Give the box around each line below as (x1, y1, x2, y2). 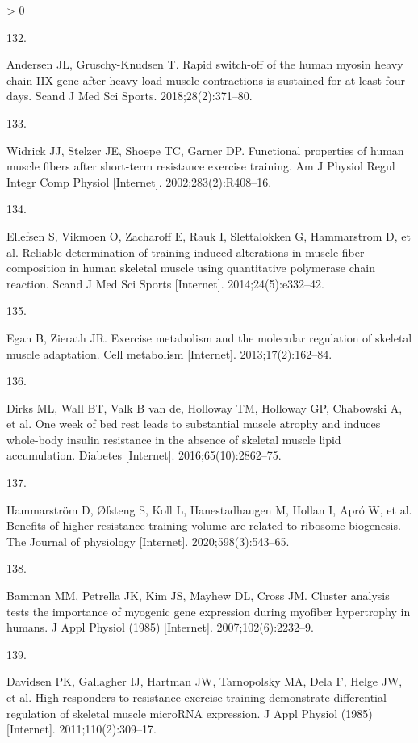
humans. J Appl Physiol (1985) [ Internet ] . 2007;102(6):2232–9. (6, 619, 314, 636)
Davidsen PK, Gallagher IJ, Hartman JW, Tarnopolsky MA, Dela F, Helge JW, (6, 673, 403, 690)
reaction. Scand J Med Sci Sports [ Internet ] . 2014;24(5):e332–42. (6, 275, 325, 292)
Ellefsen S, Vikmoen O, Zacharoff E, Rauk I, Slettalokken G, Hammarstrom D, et (6, 227, 411, 244)
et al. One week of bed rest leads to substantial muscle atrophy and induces (6, 415, 381, 432)
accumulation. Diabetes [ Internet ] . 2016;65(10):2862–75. (6, 447, 282, 464)
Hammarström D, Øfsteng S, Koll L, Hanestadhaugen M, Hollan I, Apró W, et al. (6, 501, 412, 518)
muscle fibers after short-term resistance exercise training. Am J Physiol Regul (6, 157, 395, 174)
